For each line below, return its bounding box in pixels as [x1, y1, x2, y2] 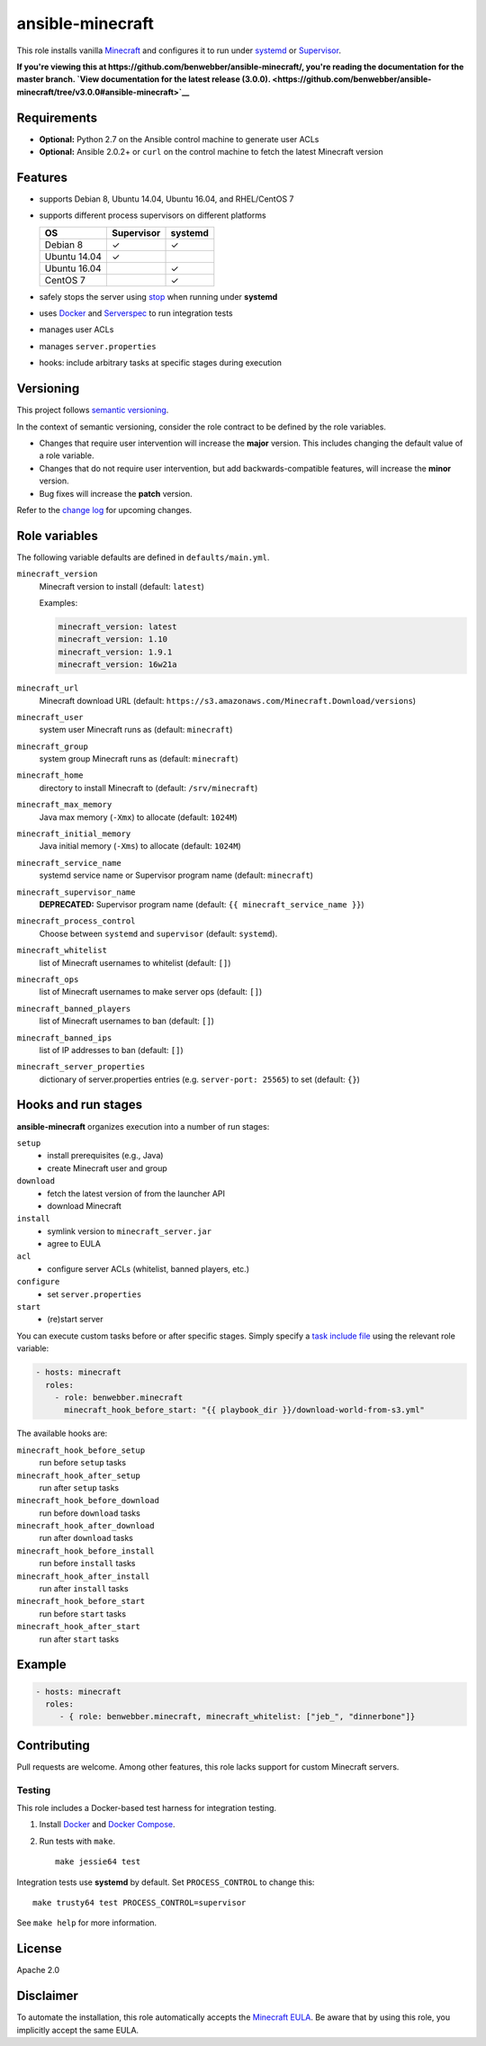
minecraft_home [16, 771, 85, 780]
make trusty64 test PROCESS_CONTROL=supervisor [32, 1897, 247, 1907]
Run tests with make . [39, 1835, 116, 1846]
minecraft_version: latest [58, 621, 177, 632]
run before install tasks [39, 1558, 136, 1569]
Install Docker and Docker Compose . [39, 1819, 175, 1830]
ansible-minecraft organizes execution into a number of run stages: [16, 1121, 270, 1131]
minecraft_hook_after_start [16, 1621, 141, 1632]
